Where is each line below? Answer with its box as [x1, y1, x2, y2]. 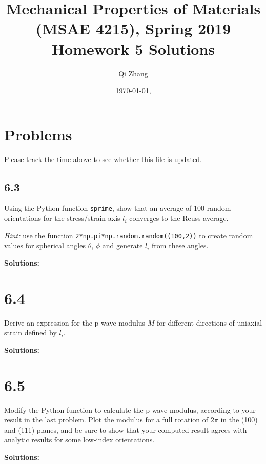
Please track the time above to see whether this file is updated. [4, 153, 202, 164]
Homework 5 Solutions [51, 38, 215, 59]
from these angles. [152, 240, 209, 251]
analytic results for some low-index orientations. [4, 434, 155, 445]
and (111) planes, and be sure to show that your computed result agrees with [4, 424, 247, 435]
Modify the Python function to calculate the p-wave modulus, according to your [4, 404, 256, 415]
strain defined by [4, 327, 57, 338]
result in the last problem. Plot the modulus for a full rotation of [4, 414, 209, 425]
